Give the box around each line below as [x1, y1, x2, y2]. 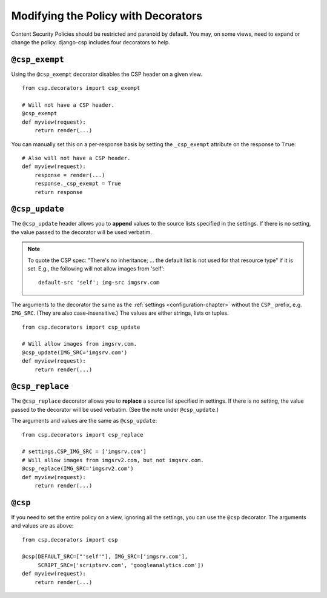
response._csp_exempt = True [34, 180, 121, 187]
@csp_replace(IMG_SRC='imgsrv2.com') [22, 465, 134, 472]
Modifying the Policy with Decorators [11, 9, 203, 22]
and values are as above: [11, 522, 74, 529]
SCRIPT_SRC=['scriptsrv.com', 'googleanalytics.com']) [38, 562, 204, 568]
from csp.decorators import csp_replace [22, 431, 144, 438]
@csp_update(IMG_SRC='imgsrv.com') [22, 349, 128, 356]
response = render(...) [34, 172, 105, 178]
